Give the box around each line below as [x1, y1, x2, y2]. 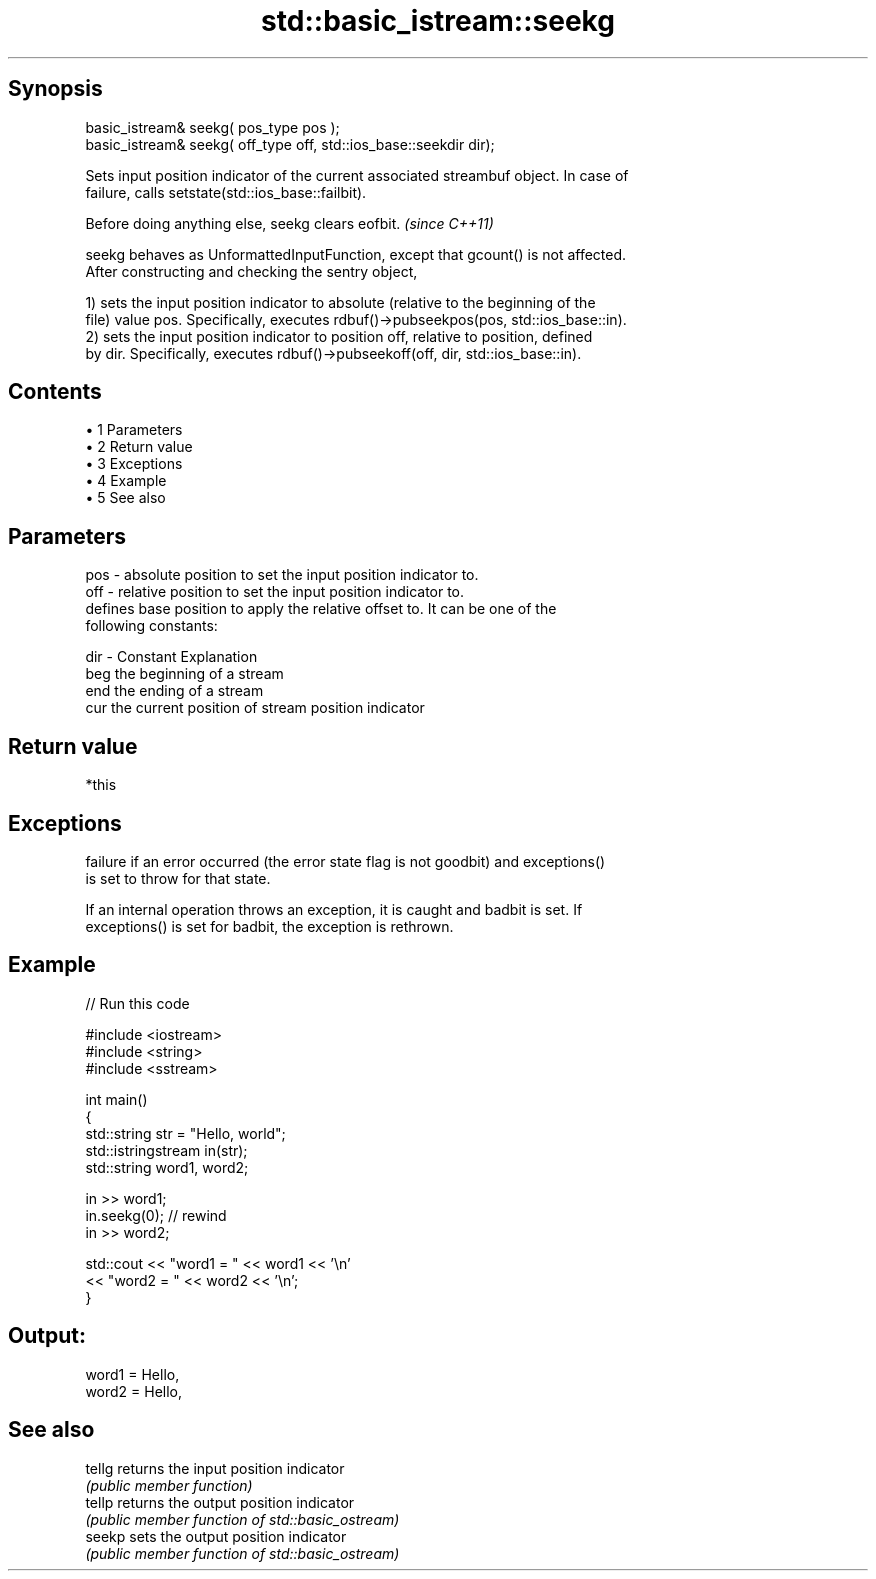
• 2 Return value [85, 438, 193, 456]
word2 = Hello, [85, 1382, 183, 1400]
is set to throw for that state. [85, 869, 271, 887]
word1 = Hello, [85, 1365, 180, 1383]
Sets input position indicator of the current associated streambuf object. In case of [85, 166, 629, 184]
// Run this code [85, 994, 190, 1012]
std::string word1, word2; [85, 1158, 249, 1176]
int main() [85, 1090, 148, 1108]
